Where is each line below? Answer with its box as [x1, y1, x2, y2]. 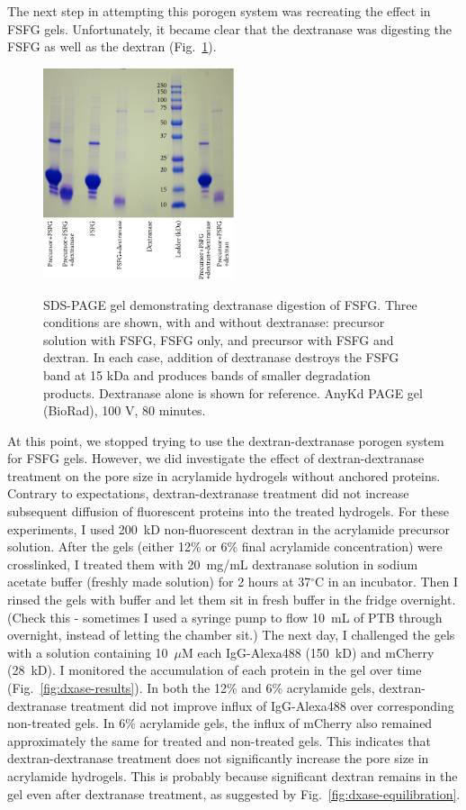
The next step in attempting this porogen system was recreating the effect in [7, 2, 431, 20]
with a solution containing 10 [7, 642, 168, 661]
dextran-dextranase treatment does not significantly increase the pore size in [7, 749, 429, 768]
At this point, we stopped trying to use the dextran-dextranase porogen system [7, 431, 444, 450]
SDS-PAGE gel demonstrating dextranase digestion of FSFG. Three [43, 295, 417, 314]
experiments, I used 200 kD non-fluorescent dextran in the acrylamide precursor [7, 519, 450, 538]
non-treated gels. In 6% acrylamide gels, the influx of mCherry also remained [7, 714, 433, 733]
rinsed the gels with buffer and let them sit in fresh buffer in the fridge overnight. [7, 590, 456, 609]
